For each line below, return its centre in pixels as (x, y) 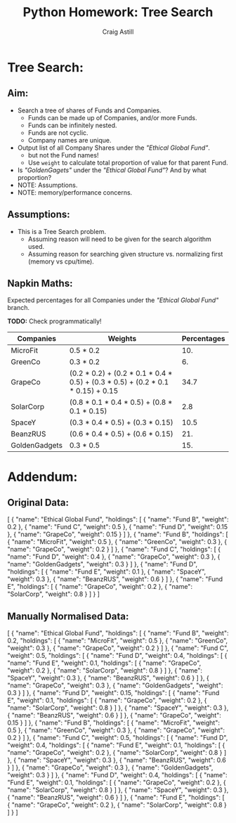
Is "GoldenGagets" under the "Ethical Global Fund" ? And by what (112, 170)
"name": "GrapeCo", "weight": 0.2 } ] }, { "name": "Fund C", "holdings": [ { (114, 550)
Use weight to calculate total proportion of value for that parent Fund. (128, 162)
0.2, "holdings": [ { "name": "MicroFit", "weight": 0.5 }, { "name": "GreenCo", (118, 641)
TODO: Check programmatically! (54, 321)
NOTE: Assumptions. (47, 185)
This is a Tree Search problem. (62, 231)
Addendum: (42, 477)
